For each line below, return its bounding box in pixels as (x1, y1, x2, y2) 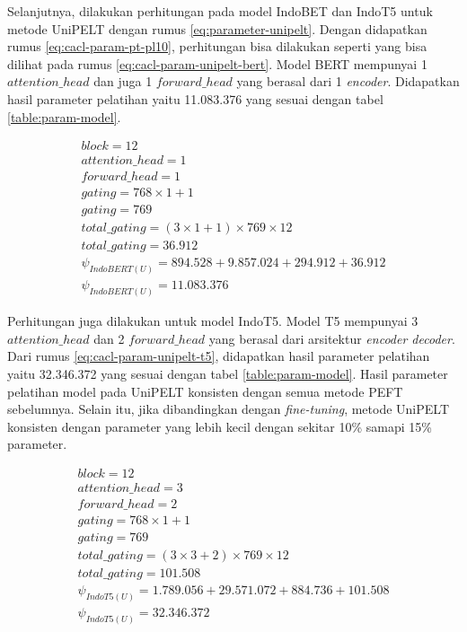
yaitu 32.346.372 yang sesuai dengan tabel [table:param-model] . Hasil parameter (7, 364, 448, 382)
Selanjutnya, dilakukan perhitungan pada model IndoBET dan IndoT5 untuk (7, 2, 433, 20)
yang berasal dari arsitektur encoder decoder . (208, 329, 455, 347)
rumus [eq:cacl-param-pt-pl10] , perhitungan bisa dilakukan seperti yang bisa (7, 37, 427, 56)
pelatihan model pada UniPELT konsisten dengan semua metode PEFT (7, 382, 403, 400)
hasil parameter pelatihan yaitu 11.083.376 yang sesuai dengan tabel (7, 89, 383, 108)
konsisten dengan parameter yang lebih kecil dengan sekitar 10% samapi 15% (7, 417, 432, 435)
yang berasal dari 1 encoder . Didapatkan (236, 72, 460, 91)
